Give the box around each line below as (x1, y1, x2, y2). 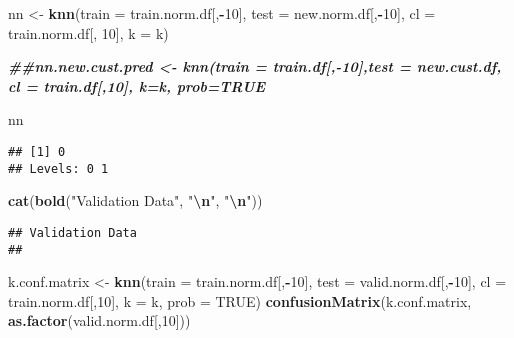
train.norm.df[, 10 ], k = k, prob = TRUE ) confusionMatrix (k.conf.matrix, (8, 290, 472, 311)
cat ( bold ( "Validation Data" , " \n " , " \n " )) (8, 190, 263, 211)
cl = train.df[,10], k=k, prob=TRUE (8, 75, 266, 96)
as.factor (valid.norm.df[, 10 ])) (8, 310, 191, 331)
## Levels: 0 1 (8, 161, 109, 176)
